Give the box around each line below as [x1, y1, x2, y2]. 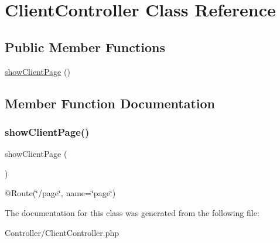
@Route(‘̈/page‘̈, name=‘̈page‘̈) [5, 187, 116, 199]
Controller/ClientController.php [5, 226, 119, 238]
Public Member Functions [5, 37, 165, 56]
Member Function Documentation [5, 94, 216, 112]
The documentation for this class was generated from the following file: [5, 206, 259, 218]
